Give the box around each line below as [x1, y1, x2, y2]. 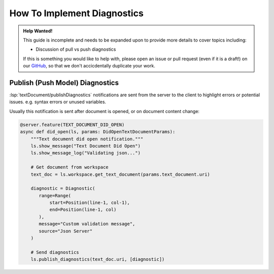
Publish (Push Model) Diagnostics [9, 79, 119, 87]
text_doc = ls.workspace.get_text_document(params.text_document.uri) [30, 171, 211, 177]
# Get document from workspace [30, 165, 109, 170]
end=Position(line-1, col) [49, 207, 117, 213]
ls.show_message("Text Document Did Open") [30, 143, 141, 149]
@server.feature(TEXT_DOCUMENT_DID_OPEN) [20, 122, 125, 128]
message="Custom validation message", [39, 221, 135, 227]
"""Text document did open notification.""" [30, 136, 144, 142]
